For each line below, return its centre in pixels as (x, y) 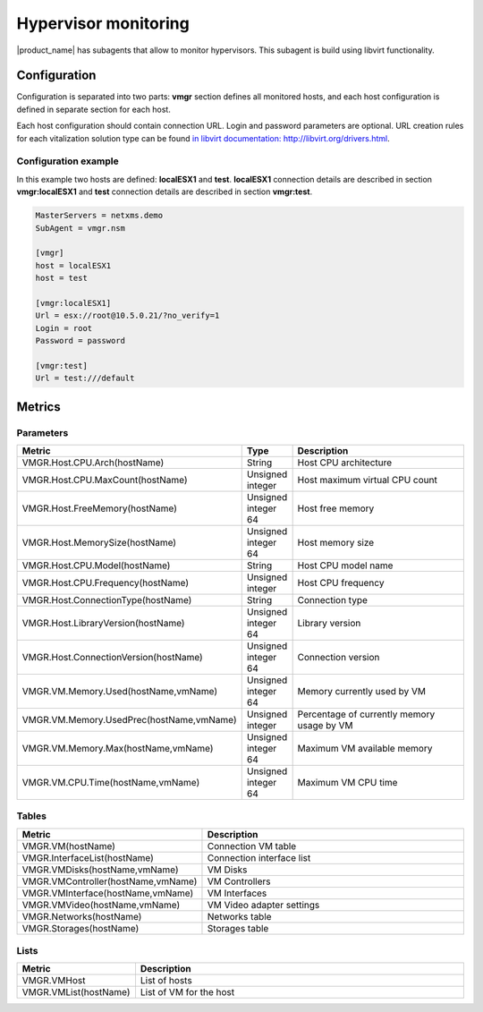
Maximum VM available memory (365, 748)
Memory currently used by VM (362, 691)
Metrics (39, 407)
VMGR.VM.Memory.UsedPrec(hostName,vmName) (129, 719)
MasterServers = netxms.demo (99, 216)
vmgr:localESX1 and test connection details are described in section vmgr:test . (165, 191)
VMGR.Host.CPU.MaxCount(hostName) (105, 480)
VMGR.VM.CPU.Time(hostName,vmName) (111, 782)
